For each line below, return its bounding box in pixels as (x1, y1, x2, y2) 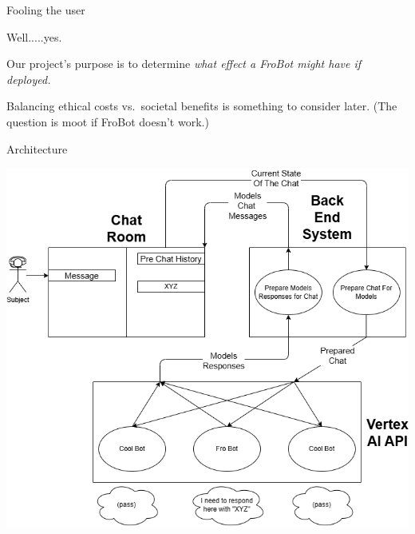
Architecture (6, 140, 68, 157)
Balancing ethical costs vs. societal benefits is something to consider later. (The (6, 98, 397, 114)
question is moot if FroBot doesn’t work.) (6, 113, 209, 130)
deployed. (6, 70, 51, 87)
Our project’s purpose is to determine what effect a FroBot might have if (6, 55, 362, 72)
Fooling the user (6, 2, 85, 18)
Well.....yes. (6, 28, 62, 45)
